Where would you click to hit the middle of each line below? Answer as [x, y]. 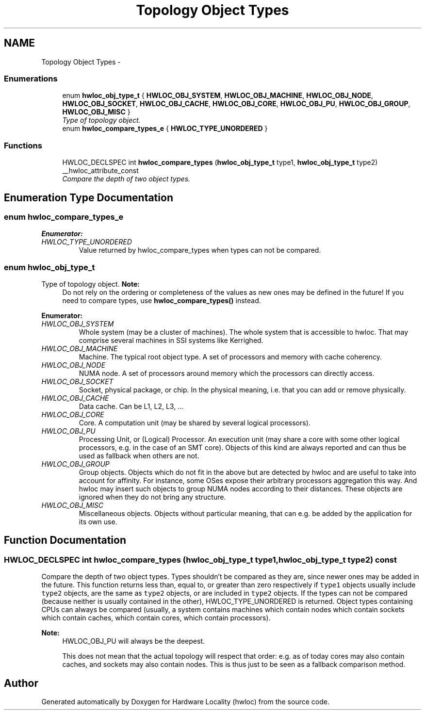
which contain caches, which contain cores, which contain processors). [156, 618]
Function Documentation [65, 540]
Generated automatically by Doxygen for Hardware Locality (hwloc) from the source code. [185, 702]
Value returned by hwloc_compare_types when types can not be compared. [200, 250]
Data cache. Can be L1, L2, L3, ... [131, 406]
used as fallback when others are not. [139, 456]
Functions [23, 145]
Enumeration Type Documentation [89, 197]
